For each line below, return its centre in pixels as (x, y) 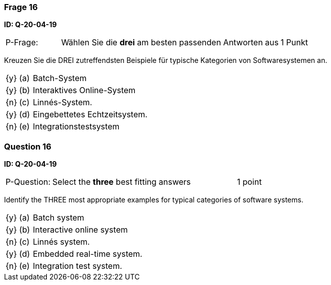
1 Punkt (294, 43)
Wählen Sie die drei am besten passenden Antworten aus (170, 43)
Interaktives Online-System (84, 90)
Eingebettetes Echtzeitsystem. (90, 115)
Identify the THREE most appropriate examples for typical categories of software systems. (154, 200)
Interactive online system (80, 230)
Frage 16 (21, 7)
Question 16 (28, 146)
